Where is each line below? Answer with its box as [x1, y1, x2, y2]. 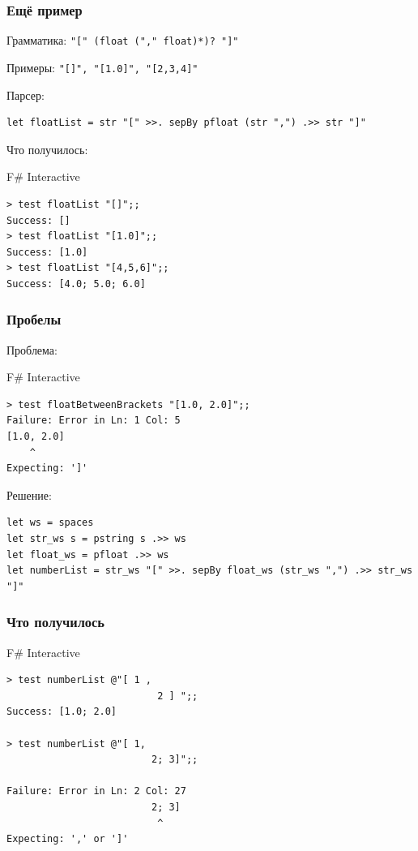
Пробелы [6, 309, 62, 329]
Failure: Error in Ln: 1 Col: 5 [6, 415, 181, 427]
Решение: [6, 486, 52, 503]
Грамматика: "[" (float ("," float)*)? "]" [6, 32, 239, 49]
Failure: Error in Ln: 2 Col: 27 [6, 785, 186, 797]
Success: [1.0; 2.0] [6, 706, 117, 718]
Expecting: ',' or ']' [6, 833, 129, 845]
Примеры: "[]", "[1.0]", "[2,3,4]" [6, 58, 198, 75]
